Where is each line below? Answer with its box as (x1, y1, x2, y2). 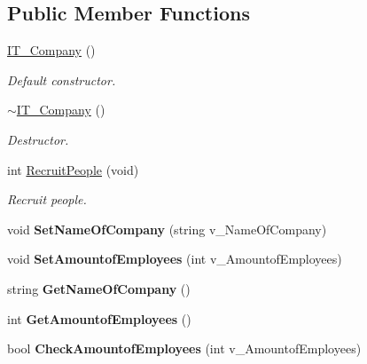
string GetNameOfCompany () (7, 279, 191, 297)
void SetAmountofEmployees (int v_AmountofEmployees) (7, 249, 342, 268)
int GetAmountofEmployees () (7, 309, 191, 328)
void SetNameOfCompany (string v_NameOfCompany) (7, 219, 327, 238)
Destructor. (7, 130, 69, 148)
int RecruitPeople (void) (7, 160, 139, 178)
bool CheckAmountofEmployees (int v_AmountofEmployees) (7, 339, 362, 358)
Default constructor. (7, 70, 116, 89)
